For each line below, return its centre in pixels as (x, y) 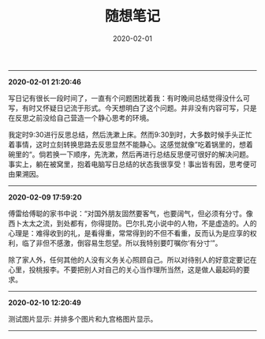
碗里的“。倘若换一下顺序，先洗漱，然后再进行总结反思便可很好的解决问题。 (131, 154)
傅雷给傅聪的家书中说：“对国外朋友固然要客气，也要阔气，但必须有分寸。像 (131, 213)
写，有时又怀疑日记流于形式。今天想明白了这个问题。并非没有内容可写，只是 (132, 108)
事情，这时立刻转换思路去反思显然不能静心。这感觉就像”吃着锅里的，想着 (134, 144)
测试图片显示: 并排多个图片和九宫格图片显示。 (83, 319)
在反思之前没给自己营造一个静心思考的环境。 (81, 117)
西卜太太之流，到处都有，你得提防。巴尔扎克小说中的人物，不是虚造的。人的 (132, 223)
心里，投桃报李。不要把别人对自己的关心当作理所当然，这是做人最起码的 (125, 270)
